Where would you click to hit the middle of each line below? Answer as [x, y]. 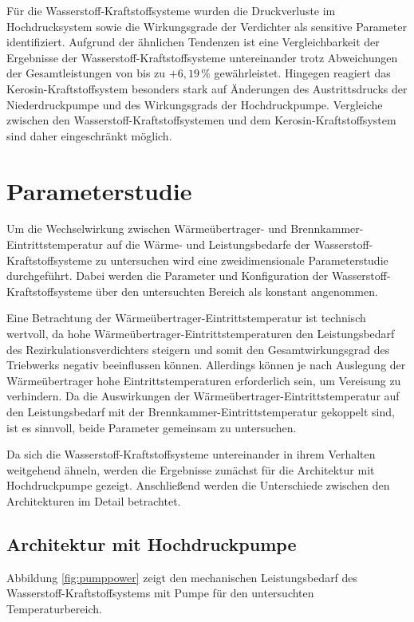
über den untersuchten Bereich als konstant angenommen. [237, 291]
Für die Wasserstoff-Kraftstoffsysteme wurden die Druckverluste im [171, 10]
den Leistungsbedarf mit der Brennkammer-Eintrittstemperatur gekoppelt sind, [201, 411]
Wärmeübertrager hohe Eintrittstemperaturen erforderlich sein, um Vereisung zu [204, 380]
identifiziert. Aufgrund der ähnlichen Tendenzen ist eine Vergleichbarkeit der [193, 42]
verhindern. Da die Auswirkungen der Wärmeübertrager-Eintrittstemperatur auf [203, 396]
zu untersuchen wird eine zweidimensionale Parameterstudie [242, 260]
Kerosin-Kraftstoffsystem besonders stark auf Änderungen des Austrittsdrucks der [207, 88]
